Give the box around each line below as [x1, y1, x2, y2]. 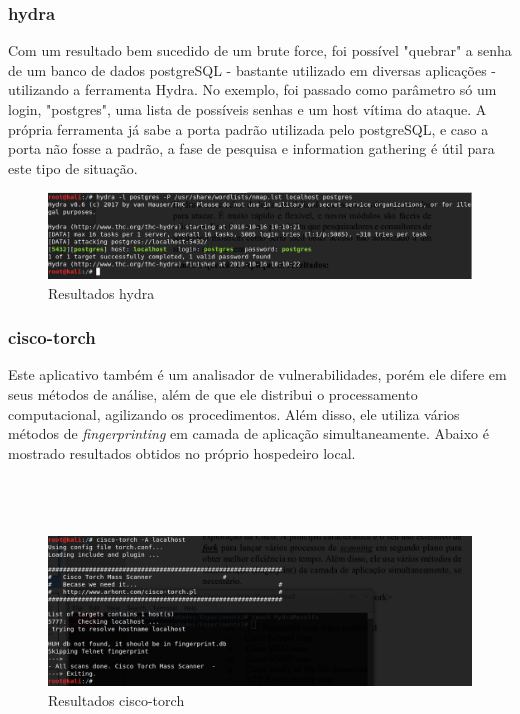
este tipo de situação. [8, 157, 138, 178]
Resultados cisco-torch [48, 689, 185, 710]
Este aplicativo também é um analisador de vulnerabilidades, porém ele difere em [8, 364, 507, 385]
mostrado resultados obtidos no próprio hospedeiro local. [8, 442, 356, 463]
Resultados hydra [48, 282, 155, 303]
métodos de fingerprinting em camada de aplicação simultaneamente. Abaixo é [8, 423, 489, 444]
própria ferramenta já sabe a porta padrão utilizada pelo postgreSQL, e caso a [8, 118, 489, 139]
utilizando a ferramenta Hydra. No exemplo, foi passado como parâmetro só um [8, 79, 497, 100]
